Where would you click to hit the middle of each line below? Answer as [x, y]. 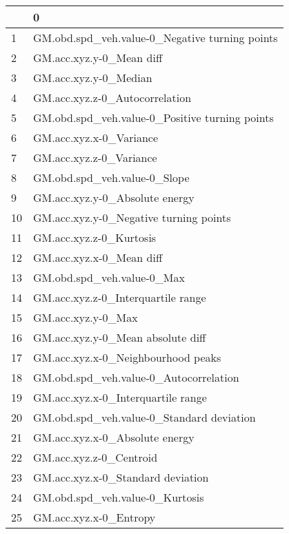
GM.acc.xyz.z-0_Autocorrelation [112, 97]
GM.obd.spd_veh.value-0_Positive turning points [153, 117]
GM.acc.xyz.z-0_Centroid [96, 457]
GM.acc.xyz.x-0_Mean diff [98, 257]
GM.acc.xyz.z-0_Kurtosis [95, 237]
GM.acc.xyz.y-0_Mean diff [98, 58]
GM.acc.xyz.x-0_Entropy [94, 517]
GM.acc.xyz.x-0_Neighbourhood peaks [127, 357]
